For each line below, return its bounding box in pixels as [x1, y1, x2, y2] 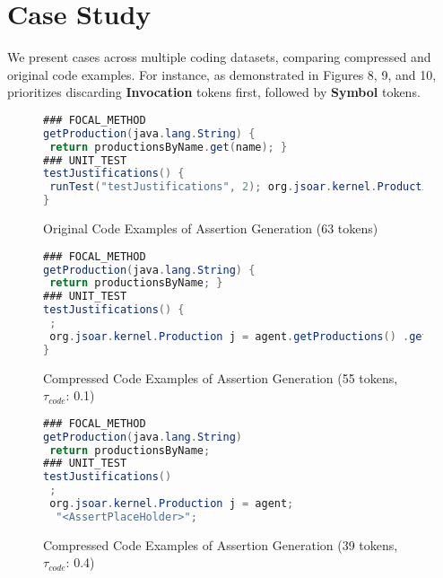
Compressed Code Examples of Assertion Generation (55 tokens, [43, 368, 398, 387]
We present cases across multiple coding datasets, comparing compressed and [7, 48, 431, 66]
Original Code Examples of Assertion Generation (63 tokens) [43, 219, 378, 238]
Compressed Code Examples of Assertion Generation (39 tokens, [43, 535, 398, 554]
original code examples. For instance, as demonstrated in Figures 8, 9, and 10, [7, 65, 437, 83]
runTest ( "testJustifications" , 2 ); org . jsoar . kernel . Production [49, 180, 441, 194]
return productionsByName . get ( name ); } [49, 140, 288, 153]
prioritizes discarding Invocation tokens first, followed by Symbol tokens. [7, 83, 421, 101]
